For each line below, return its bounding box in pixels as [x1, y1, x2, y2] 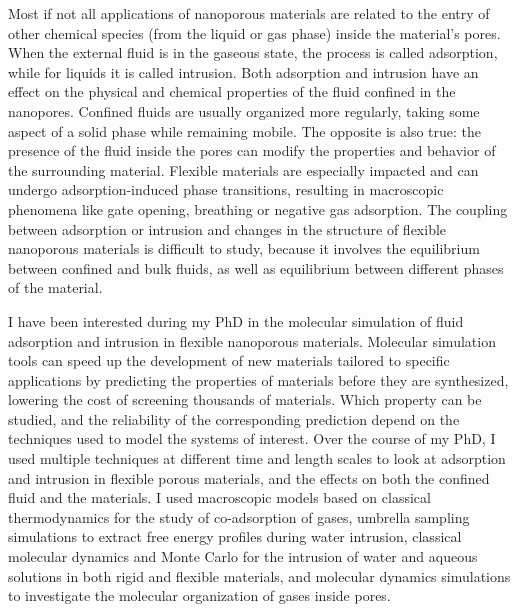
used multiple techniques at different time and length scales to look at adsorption [8, 448, 506, 469]
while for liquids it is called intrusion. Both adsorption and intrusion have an [8, 61, 479, 82]
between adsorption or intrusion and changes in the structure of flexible [8, 218, 447, 239]
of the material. [8, 277, 103, 298]
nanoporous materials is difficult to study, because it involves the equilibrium [8, 238, 480, 259]
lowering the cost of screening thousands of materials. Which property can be [8, 389, 482, 410]
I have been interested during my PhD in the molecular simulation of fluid [8, 310, 464, 331]
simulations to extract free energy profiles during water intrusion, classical [8, 526, 462, 547]
